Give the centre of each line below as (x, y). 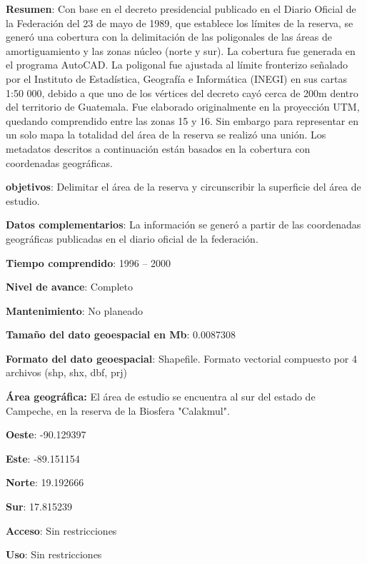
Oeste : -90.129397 (46, 434)
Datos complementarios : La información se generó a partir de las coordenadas (183, 225)
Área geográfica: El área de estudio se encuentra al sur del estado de (161, 397)
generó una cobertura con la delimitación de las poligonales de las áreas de (169, 37)
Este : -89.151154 (43, 458)
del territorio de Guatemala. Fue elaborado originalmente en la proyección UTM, (183, 107)
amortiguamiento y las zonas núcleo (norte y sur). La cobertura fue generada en (181, 50)
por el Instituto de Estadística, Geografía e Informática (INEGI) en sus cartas (176, 78)
